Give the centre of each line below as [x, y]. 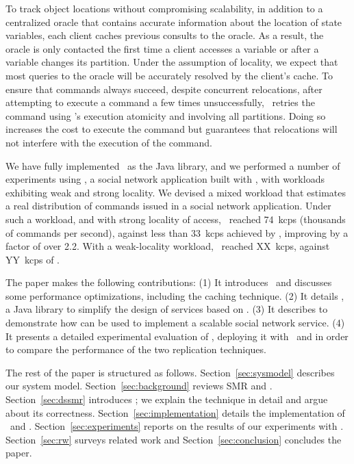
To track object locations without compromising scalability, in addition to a [164, 8]
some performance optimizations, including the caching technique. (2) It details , [175, 295]
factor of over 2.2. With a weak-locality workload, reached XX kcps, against [168, 246]
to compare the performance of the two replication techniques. [136, 349]
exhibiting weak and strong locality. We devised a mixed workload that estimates [176, 192]
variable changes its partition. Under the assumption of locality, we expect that [172, 62]
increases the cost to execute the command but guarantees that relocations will [172, 129]
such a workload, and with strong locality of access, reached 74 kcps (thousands [176, 219]
